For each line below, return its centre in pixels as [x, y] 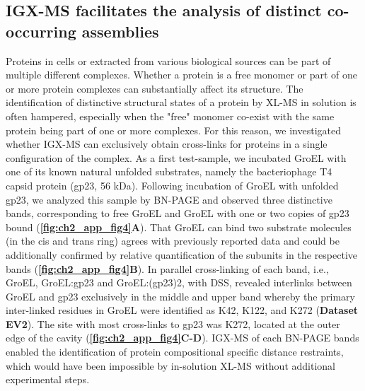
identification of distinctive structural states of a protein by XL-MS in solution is [181, 102]
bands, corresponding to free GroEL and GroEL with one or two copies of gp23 [178, 213]
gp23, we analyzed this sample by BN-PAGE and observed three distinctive [169, 199]
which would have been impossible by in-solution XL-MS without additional [170, 365]
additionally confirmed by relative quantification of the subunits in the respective [182, 254]
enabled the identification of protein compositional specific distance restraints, [175, 352]
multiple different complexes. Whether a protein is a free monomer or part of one [182, 75]
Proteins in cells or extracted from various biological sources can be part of [168, 60]
